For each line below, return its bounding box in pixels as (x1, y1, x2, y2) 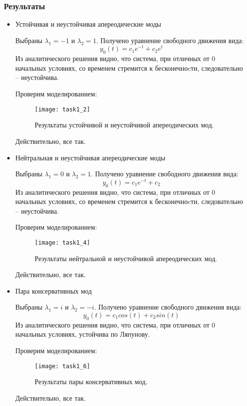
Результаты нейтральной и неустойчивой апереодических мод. (34, 253, 218, 263)
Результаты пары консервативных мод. (34, 376, 148, 387)
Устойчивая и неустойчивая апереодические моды (15, 19, 161, 29)
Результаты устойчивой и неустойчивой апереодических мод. (34, 120, 214, 130)
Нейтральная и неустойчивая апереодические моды (15, 152, 165, 162)
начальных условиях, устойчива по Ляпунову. (15, 329, 150, 339)
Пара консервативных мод (15, 285, 92, 296)
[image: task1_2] (34, 106, 90, 113)
